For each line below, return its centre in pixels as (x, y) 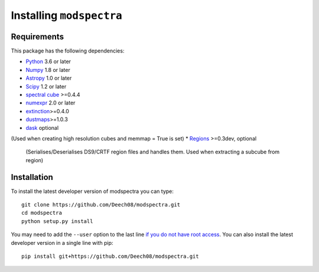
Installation (32, 177)
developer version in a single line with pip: (62, 242)
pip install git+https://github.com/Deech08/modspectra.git (110, 256)
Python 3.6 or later (48, 61)
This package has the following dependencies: (68, 51)
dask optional (42, 127)
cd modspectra (42, 213)
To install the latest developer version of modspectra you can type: (92, 191)
